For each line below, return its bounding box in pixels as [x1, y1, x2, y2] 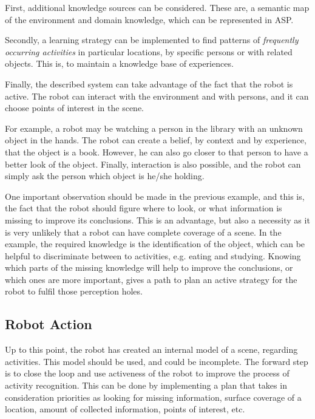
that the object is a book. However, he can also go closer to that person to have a [5, 145, 308, 158]
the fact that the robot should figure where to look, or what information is [5, 202, 282, 214]
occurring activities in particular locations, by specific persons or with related [5, 45, 293, 58]
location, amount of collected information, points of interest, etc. [5, 403, 245, 415]
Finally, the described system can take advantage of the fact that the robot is [5, 77, 293, 90]
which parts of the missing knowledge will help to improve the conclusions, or [5, 261, 293, 274]
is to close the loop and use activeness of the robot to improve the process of [5, 367, 290, 380]
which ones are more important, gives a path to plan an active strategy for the [5, 273, 297, 285]
